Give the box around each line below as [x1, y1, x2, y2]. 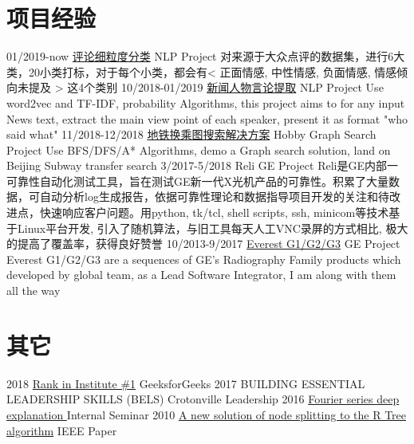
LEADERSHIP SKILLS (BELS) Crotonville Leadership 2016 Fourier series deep [6, 391, 400, 407]
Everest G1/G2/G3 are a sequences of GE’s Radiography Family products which [6, 250, 401, 267]
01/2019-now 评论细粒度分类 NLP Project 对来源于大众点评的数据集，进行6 [6, 48, 394, 65]
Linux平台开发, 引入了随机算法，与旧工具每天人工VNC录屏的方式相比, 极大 [17, 219, 408, 236]
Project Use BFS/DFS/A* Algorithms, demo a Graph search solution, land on [6, 141, 391, 158]
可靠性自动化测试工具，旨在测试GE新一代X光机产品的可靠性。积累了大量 [6, 172, 389, 189]
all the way [6, 282, 61, 299]
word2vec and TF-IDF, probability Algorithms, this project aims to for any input [6, 94, 405, 111]
